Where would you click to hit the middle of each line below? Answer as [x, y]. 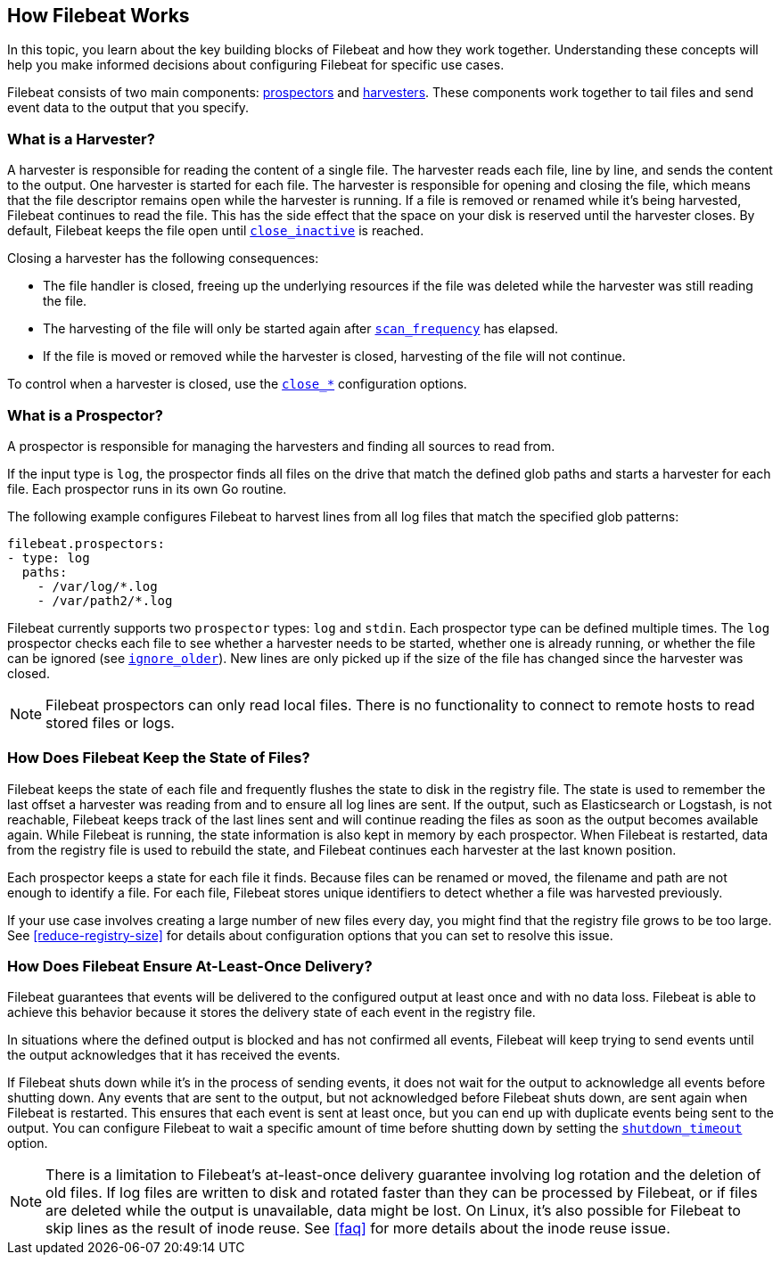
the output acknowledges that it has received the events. [174, 1055]
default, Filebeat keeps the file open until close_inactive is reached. [216, 231]
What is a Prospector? [85, 415]
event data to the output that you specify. [128, 108]
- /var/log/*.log [97, 586]
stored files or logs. [110, 722]
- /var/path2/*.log [105, 600]
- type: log [49, 557]
